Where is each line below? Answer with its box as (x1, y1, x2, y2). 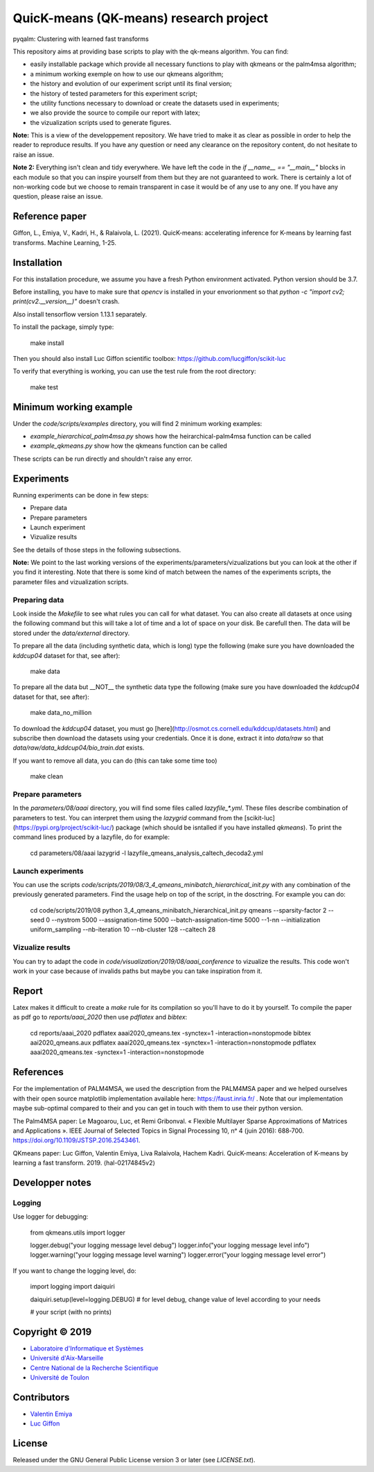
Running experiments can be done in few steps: (12, 491, 149, 499)
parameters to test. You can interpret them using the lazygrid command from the (12, 813, 243, 822)
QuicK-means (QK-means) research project (12, 10, 269, 26)
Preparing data (12, 595, 64, 604)
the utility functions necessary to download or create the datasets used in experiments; (30, 99, 280, 107)
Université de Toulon (30, 1373, 89, 1382)
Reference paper (12, 210, 87, 222)
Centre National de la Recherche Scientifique (30, 1364, 159, 1372)
